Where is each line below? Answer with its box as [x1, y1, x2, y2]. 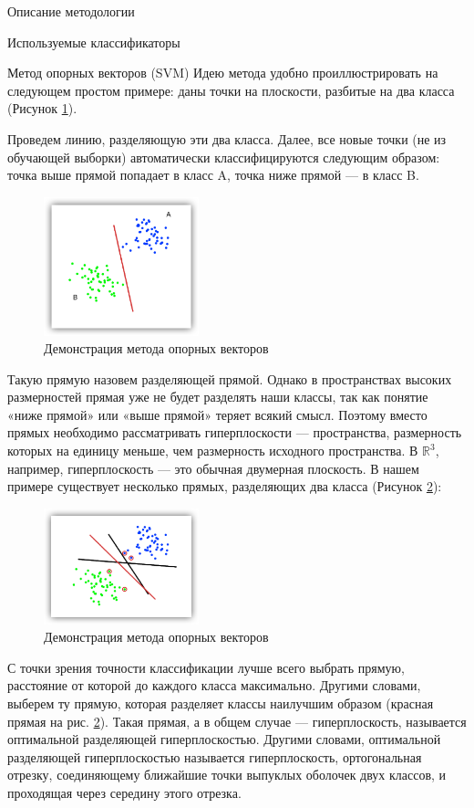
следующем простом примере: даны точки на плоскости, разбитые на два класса [7, 80, 455, 100]
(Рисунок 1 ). [7, 99, 77, 118]
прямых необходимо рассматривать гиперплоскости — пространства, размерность [7, 423, 462, 442]
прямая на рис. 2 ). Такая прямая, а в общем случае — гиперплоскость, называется [7, 711, 467, 730]
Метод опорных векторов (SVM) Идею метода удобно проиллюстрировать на [7, 63, 438, 82]
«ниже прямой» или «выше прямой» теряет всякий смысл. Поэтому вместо [7, 404, 428, 424]
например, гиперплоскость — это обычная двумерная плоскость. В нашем [7, 458, 419, 477]
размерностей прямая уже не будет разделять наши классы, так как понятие [7, 387, 428, 406]
